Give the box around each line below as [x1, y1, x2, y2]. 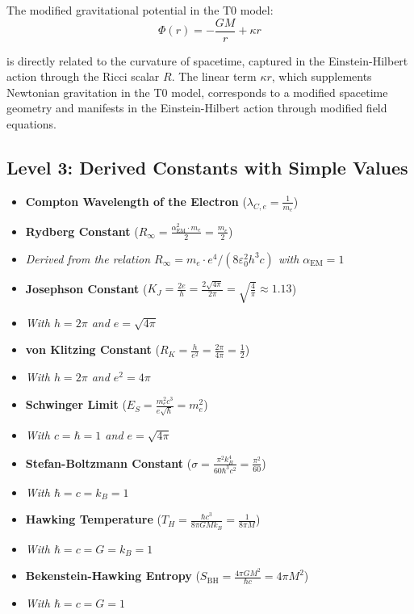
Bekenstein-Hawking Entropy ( [25, 567, 200, 584]
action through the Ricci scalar [6, 68, 160, 85]
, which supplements [271, 68, 372, 85]
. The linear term [171, 68, 257, 85]
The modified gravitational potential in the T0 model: [6, 2, 274, 18]
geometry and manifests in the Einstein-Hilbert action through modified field [6, 99, 387, 116]
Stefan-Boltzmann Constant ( [25, 454, 192, 471]
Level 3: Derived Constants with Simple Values [6, 155, 408, 180]
